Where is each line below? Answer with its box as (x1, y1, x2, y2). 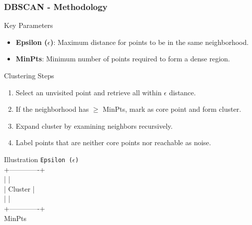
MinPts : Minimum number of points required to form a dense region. (15, 53, 230, 64)
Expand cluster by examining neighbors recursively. (15, 120, 173, 131)
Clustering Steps (4, 70, 54, 80)
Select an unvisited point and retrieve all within (15, 87, 162, 97)
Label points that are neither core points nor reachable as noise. (15, 137, 211, 148)
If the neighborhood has (15, 104, 89, 114)
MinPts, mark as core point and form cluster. (103, 104, 242, 114)
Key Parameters (4, 20, 53, 30)
